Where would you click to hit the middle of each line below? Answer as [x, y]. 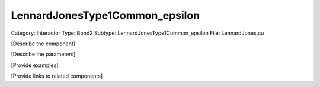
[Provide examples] [35, 65]
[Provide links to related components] [57, 76]
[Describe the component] [43, 43]
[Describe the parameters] [43, 54]
